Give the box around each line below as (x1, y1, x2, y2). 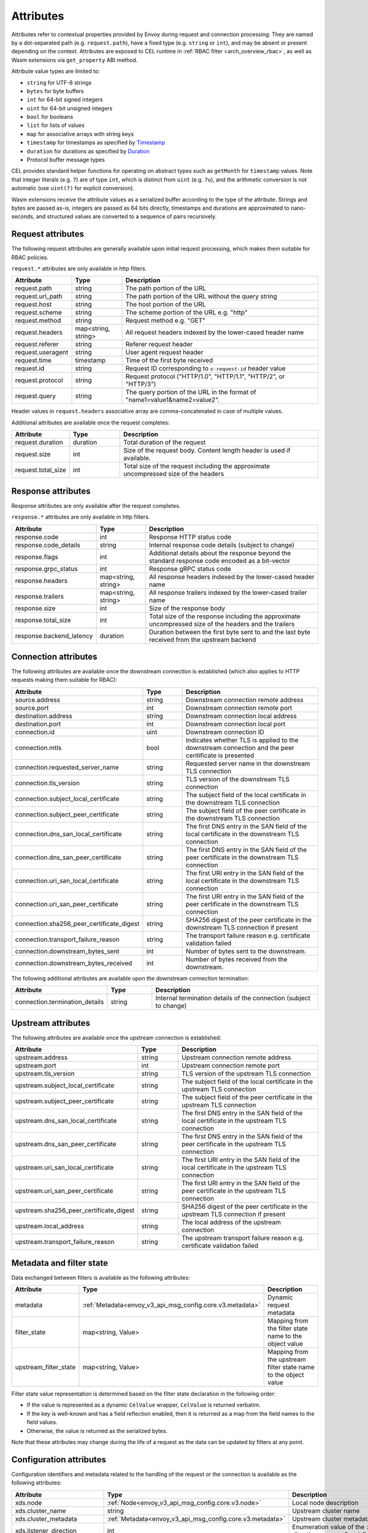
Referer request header (125, 340, 193, 349)
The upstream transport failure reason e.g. (182, 1234, 304, 1242)
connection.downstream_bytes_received (15, 958, 132, 967)
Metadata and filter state (11, 1258, 109, 1268)
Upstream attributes (11, 1018, 90, 1028)
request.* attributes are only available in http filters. (11, 265, 147, 272)
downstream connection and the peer (185, 743, 294, 752)
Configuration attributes (11, 1454, 107, 1465)
